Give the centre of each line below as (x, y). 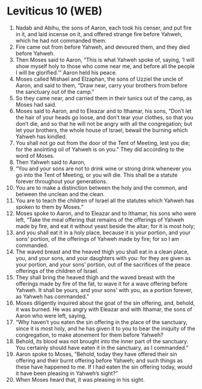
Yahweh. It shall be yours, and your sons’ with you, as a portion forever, (104, 290)
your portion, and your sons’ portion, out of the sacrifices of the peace (103, 264)
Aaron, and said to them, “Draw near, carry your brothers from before (102, 85)
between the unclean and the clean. (60, 194)
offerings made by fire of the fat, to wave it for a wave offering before (102, 284)
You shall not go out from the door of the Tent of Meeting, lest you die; (103, 143)
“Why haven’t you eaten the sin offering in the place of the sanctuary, (102, 322)
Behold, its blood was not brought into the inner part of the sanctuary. (102, 341)
